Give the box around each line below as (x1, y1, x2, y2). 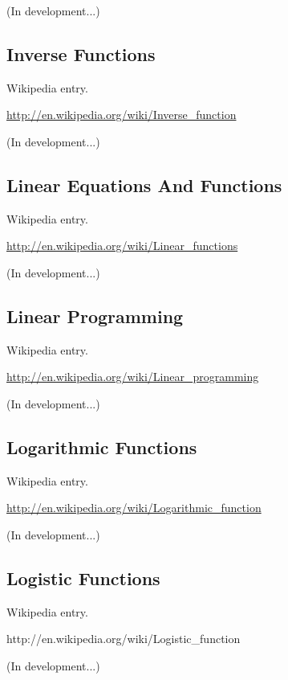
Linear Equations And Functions (6, 172, 282, 197)
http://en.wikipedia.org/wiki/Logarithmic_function (6, 499, 262, 516)
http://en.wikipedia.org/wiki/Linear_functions (6, 237, 238, 254)
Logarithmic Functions (6, 434, 197, 459)
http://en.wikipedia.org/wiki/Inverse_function (6, 106, 237, 123)
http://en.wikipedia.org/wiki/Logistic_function (6, 630, 241, 647)
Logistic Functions (6, 565, 160, 590)
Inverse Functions (6, 41, 156, 66)
